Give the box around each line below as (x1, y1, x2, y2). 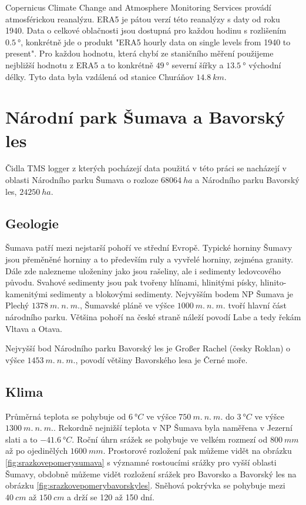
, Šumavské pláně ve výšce (79, 299, 175, 311)
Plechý (5, 299, 29, 311)
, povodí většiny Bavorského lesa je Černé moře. (75, 353, 248, 366)
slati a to (5, 433, 38, 445)
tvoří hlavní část (228, 299, 287, 311)
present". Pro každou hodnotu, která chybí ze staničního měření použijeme (5, 47, 274, 59)
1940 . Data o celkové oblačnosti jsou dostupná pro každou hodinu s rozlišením (5, 24, 287, 36)
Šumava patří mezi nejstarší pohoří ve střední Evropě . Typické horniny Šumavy (5, 241, 292, 254)
